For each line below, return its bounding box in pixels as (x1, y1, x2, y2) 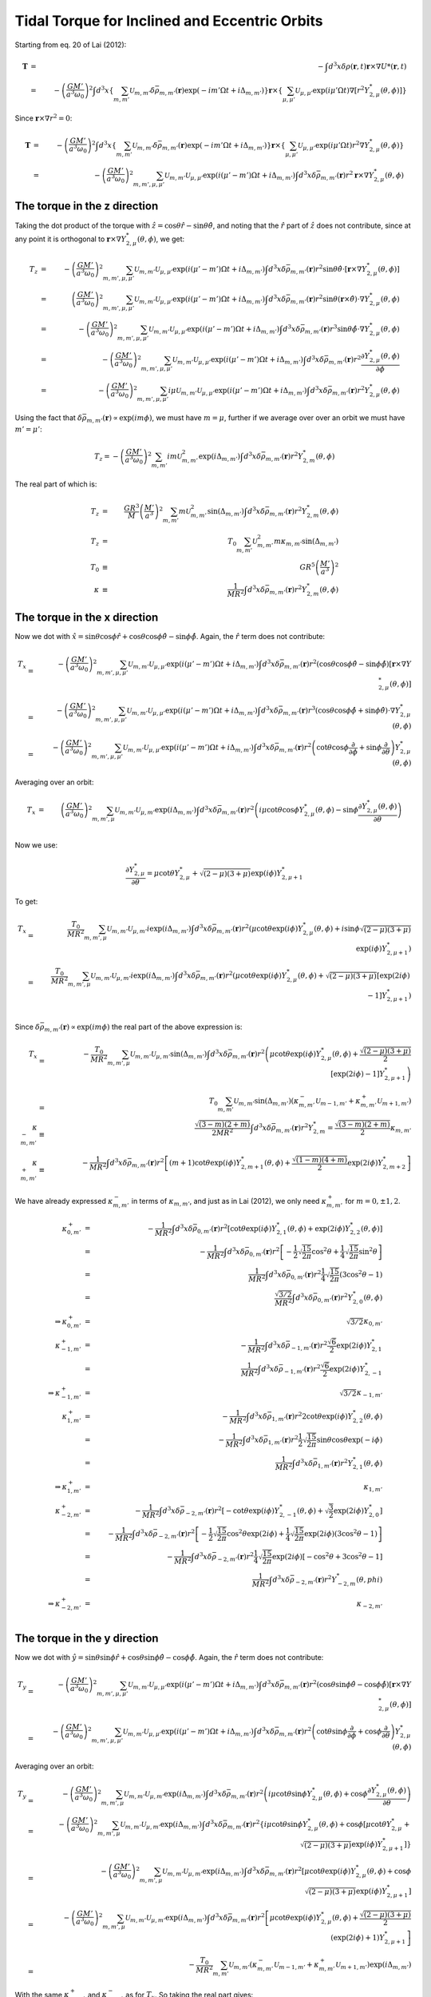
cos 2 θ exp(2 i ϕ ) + (227, 1528, 285, 1538)
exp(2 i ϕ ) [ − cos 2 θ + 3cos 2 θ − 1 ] (271, 1550, 383, 1561)
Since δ (14, 1022, 40, 1031)
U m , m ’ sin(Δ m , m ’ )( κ (233, 1096, 299, 1107)
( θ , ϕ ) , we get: (136, 234, 185, 244)
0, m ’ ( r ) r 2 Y (317, 1292, 354, 1304)
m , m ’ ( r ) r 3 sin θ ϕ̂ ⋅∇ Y (304, 324, 370, 335)
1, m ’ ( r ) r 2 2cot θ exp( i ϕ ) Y (271, 1411, 354, 1423)
